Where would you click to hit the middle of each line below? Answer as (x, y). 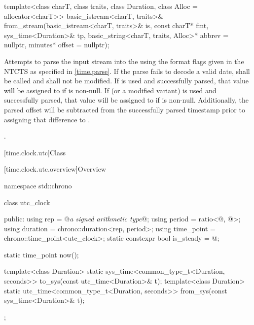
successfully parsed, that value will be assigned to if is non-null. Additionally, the (127, 100)
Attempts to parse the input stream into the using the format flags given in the (124, 61)
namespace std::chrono (38, 185)
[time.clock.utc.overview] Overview (55, 169)
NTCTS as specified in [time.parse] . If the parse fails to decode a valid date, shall (127, 71)
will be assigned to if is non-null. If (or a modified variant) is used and (110, 90)
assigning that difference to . (47, 119)
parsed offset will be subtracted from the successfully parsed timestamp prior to (125, 109)
